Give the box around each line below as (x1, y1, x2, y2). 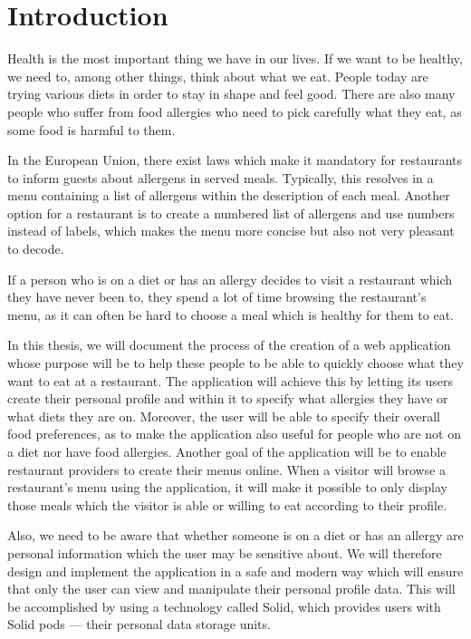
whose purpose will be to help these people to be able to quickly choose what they (7, 353, 464, 373)
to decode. (7, 239, 64, 258)
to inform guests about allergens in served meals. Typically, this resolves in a (7, 168, 434, 187)
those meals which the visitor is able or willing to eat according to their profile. (7, 495, 447, 514)
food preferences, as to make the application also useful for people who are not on (7, 424, 461, 443)
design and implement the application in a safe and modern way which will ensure (7, 561, 464, 580)
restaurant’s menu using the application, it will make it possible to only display (7, 478, 447, 497)
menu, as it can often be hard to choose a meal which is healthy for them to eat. (7, 305, 454, 324)
